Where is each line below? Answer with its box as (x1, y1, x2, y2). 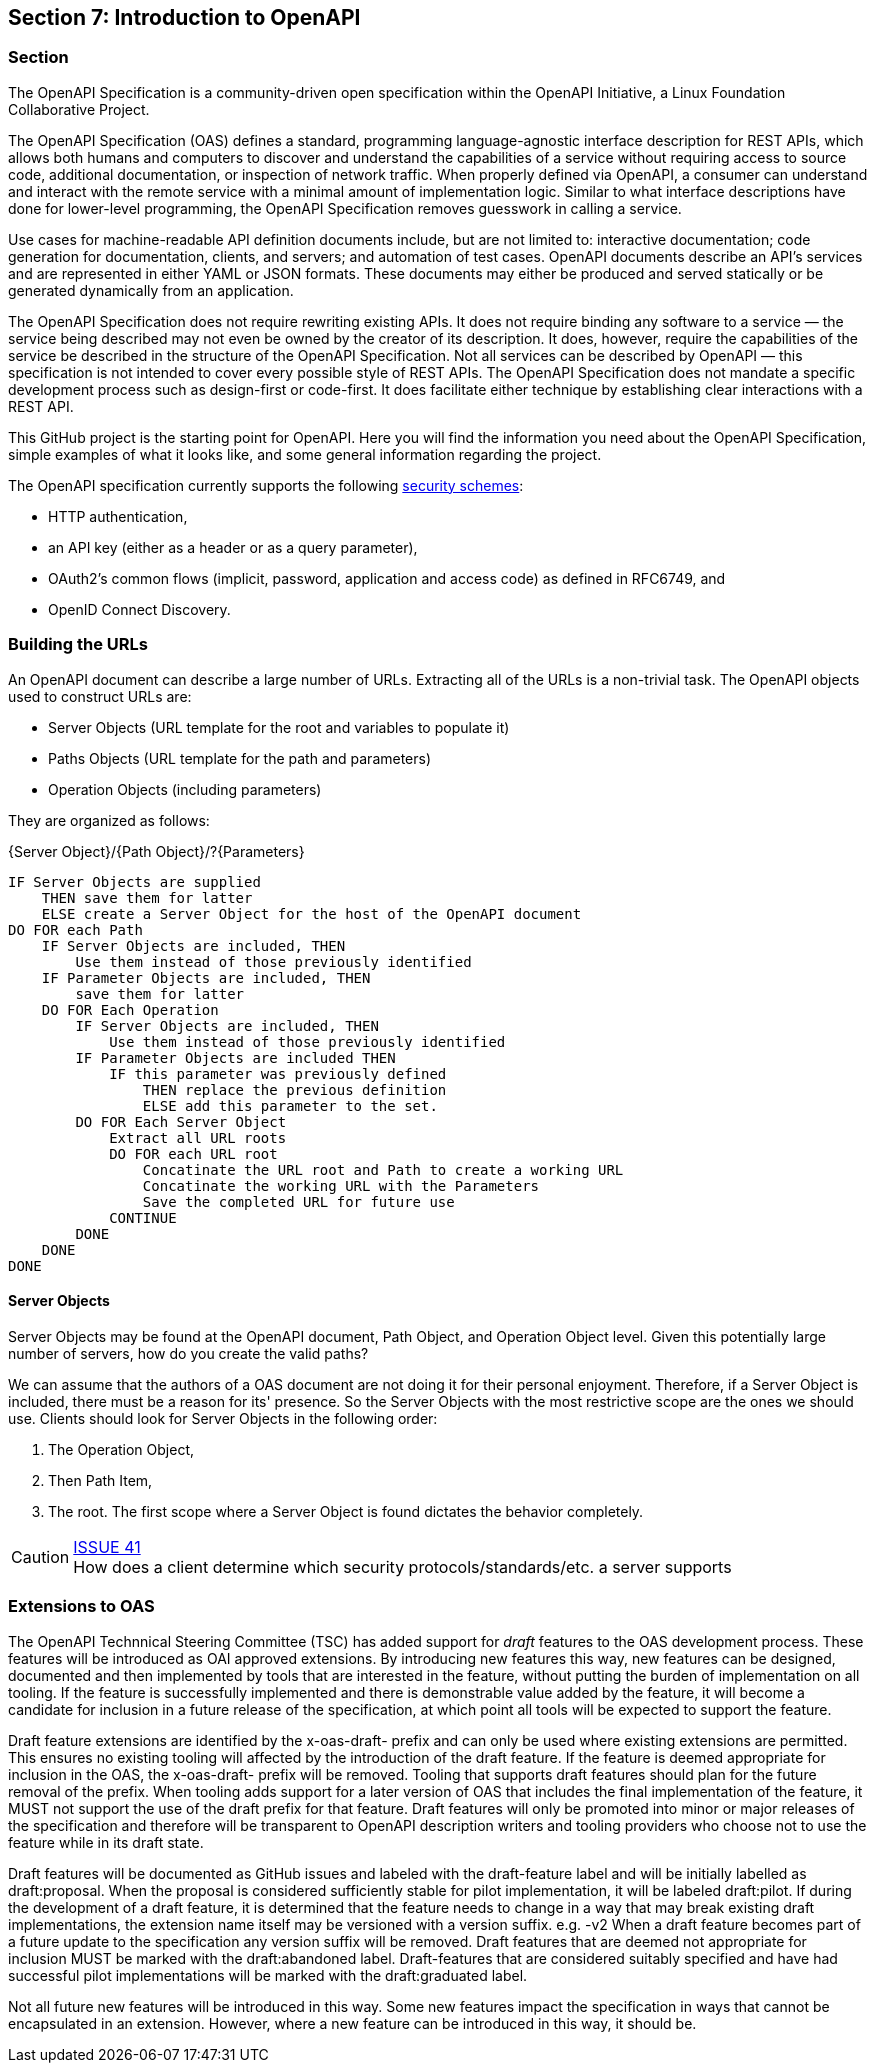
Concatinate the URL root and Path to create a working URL (142, 1161, 624, 1178)
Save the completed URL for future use (142, 1193, 455, 1210)
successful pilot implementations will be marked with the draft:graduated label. (8, 1966, 528, 1984)
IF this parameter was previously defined (109, 1065, 447, 1082)
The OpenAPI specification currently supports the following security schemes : (8, 476, 524, 494)
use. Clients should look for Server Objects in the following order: (8, 1409, 438, 1427)
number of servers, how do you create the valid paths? (8, 1344, 369, 1362)
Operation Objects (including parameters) (48, 780, 322, 798)
